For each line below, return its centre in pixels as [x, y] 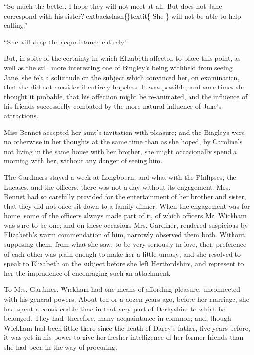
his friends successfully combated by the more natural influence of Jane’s [113, 106]
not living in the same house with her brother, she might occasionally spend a [120, 151]
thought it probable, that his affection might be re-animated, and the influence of [126, 96]
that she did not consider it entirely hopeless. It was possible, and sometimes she [125, 87]
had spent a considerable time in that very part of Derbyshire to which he [115, 308]
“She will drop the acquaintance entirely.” [66, 41]
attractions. [21, 115]
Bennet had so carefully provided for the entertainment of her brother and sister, [125, 196]
